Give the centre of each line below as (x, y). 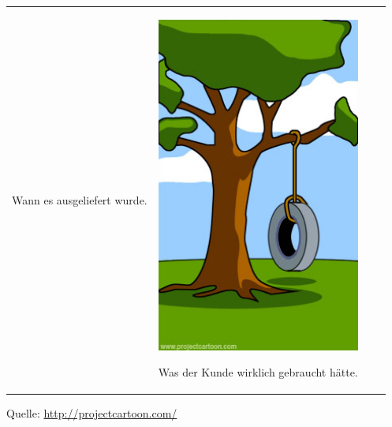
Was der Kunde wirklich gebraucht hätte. (258, 372)
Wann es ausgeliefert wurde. (80, 199)
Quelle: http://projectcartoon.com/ (92, 413)
